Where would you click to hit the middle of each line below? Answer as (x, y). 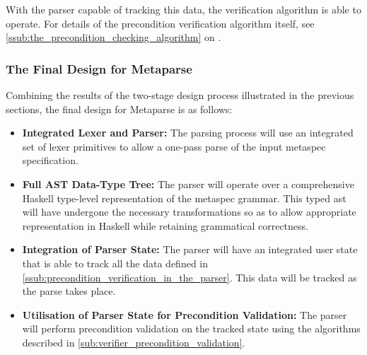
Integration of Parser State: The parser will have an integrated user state (190, 249)
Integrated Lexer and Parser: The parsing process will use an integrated (188, 133)
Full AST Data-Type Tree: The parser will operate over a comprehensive (188, 184)
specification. (50, 160)
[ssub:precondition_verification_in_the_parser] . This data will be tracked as (190, 277)
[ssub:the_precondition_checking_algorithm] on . (113, 37)
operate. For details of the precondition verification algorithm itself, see (160, 23)
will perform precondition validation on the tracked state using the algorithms (191, 328)
